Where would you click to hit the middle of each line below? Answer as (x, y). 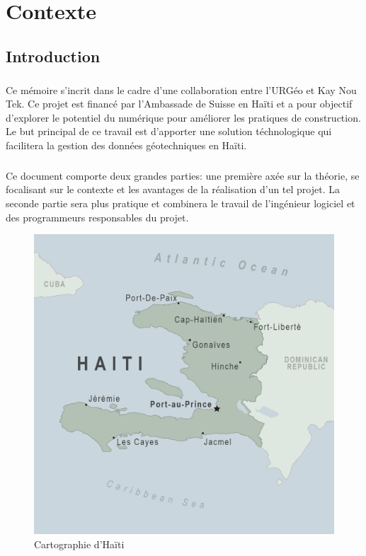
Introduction (53, 56)
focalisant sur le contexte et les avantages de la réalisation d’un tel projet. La (173, 189)
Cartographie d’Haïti (79, 544)
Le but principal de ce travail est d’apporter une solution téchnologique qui (169, 131)
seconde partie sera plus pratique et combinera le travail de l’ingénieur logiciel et (181, 203)
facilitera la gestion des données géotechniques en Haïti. (126, 145)
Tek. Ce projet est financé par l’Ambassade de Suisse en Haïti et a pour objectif (179, 104)
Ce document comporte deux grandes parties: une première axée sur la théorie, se (183, 175)
